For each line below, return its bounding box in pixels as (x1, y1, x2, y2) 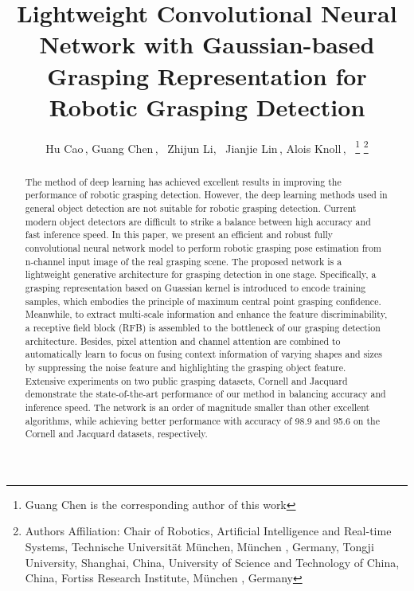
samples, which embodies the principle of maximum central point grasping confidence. (25, 294, 381, 307)
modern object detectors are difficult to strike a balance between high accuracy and (25, 214, 371, 228)
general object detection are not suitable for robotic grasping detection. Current (25, 202, 357, 215)
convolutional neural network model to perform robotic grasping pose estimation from (25, 241, 381, 255)
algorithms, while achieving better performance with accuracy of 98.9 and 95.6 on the (25, 413, 380, 427)
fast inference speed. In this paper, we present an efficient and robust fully (25, 228, 334, 241)
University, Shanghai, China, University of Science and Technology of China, (25, 554, 400, 570)
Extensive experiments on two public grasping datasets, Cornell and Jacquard (25, 374, 348, 387)
